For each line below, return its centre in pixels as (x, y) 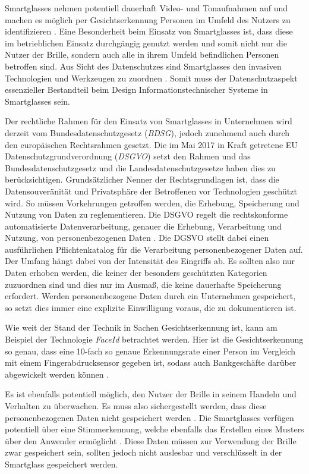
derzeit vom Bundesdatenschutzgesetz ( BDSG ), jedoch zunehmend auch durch (147, 132)
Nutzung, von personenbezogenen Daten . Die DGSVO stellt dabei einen (137, 238)
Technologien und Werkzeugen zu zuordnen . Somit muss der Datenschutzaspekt (151, 78)
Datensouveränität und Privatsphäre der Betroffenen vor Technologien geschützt (151, 191)
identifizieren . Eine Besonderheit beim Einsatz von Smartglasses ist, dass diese (149, 31)
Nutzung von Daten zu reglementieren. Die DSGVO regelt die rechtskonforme (146, 214)
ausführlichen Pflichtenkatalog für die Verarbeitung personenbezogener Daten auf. (154, 249)
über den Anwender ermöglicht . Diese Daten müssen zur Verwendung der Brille (151, 440)
